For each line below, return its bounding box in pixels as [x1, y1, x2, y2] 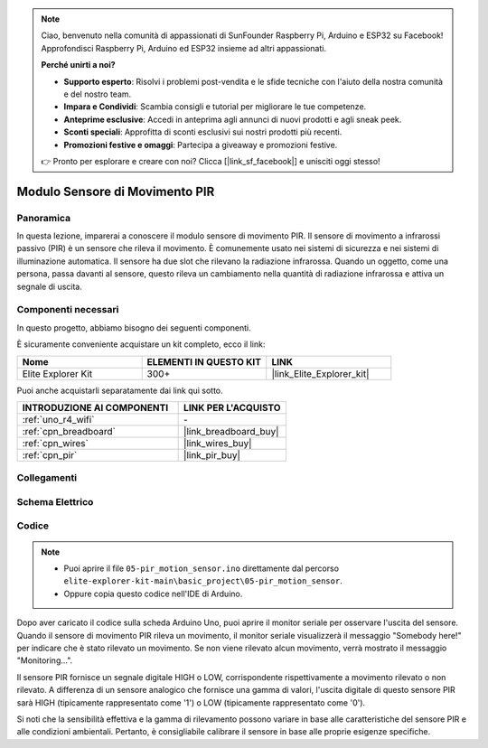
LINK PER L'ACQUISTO [183, 401, 281, 414]
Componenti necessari [16, 304, 119, 316]
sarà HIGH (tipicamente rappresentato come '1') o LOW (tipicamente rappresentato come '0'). [16, 697, 366, 708]
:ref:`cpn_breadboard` [22, 425, 117, 437]
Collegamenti [16, 472, 77, 484]
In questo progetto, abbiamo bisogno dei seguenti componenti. [16, 322, 252, 333]
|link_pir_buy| [183, 448, 241, 461]
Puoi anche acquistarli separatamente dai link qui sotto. [16, 385, 223, 396]
